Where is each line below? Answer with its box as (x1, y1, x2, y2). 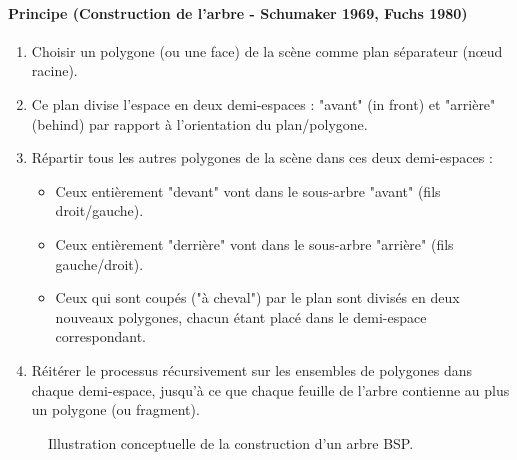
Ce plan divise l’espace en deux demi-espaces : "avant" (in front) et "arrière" (31, 93, 496, 114)
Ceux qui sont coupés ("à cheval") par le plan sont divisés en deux (55, 287, 460, 308)
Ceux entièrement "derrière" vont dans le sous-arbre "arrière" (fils (55, 233, 454, 254)
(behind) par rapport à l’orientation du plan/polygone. (31, 113, 368, 134)
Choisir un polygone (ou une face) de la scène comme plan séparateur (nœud (31, 40, 503, 61)
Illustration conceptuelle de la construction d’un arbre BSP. (48, 432, 414, 453)
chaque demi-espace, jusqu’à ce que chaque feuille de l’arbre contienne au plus (31, 379, 510, 400)
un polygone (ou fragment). (31, 399, 200, 420)
